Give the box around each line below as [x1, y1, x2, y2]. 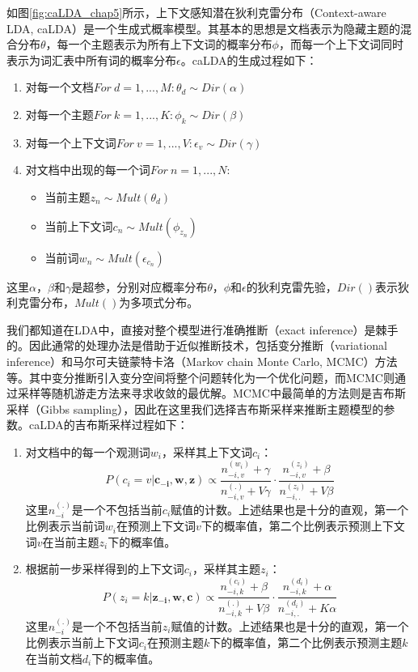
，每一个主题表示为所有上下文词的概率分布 [45, 36, 272, 53]
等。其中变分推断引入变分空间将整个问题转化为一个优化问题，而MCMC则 [6, 368, 395, 385]
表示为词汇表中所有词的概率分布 [6, 51, 176, 68]
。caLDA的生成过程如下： [180, 51, 318, 68]
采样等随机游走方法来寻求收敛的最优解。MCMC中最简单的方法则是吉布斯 [17, 385, 406, 402]
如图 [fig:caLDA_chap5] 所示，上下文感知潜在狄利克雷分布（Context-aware [6, 4, 386, 20]
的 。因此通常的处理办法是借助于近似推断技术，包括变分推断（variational [6, 337, 387, 354]
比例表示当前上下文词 [25, 634, 139, 651]
